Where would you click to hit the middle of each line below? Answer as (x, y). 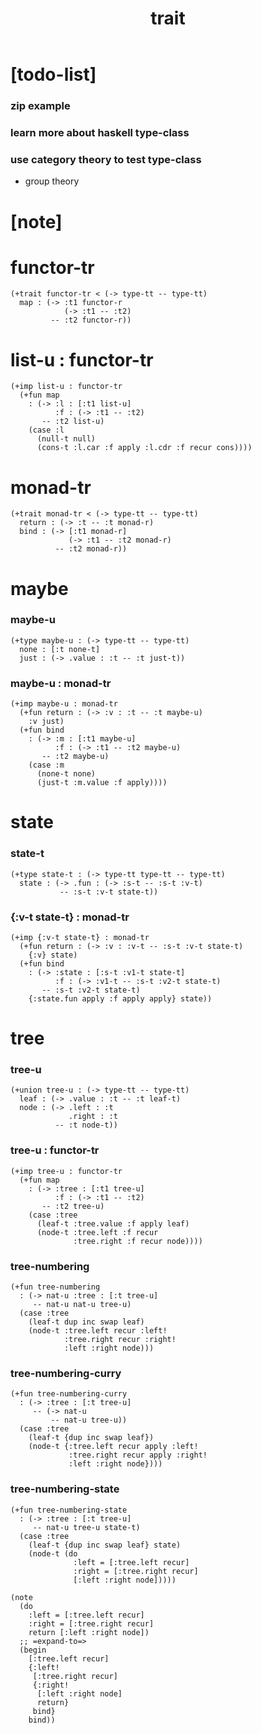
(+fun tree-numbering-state (69, 1510)
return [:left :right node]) (89, 1632)
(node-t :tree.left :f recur (97, 1232)
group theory (52, 181)
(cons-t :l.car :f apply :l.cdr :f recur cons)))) (144, 448)
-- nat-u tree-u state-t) (86, 1527)
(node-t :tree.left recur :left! (98, 1330)
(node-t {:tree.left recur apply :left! (113, 1447)
